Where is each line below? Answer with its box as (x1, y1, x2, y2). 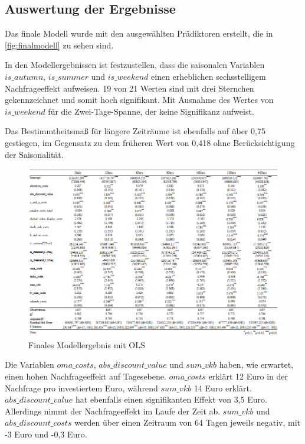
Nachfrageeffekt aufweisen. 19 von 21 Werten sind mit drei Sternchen (5, 82, 254, 94)
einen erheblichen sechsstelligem (151, 70, 266, 82)
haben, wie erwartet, (219, 358, 293, 371)
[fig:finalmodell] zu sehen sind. (5, 38, 114, 51)
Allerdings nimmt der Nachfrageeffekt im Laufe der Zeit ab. (5, 404, 221, 417)
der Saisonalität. (5, 148, 64, 160)
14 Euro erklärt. (194, 381, 252, 394)
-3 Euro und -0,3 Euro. (5, 427, 87, 440)
